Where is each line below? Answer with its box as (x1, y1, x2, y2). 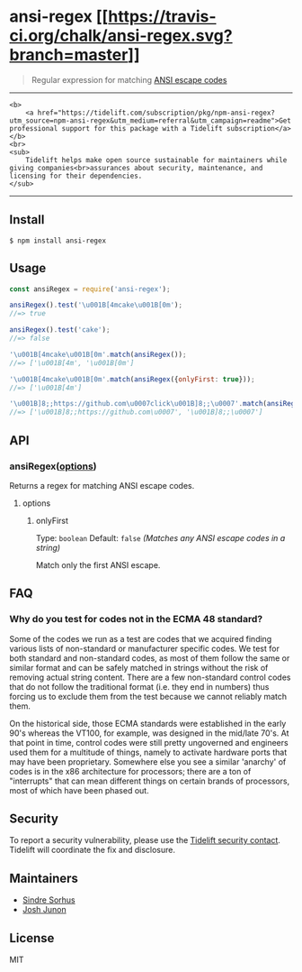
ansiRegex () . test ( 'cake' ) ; (9, 326, 111, 335)
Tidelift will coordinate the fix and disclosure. (9, 845, 175, 856)
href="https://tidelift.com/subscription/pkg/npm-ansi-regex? (37, 108, 276, 117)
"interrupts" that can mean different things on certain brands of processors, (9, 775, 290, 786)
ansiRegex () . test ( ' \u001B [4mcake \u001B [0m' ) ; (9, 300, 182, 310)
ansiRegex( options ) (9, 460, 97, 472)
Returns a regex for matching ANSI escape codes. (9, 480, 195, 491)
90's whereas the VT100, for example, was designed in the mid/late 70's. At (9, 728, 289, 738)
